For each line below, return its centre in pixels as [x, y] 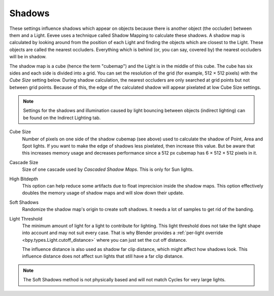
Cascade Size [24, 162]
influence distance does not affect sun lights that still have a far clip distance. [103, 256]
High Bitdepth [24, 179]
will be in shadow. [28, 57]
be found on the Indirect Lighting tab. [62, 118]
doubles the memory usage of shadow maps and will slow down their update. [103, 193]
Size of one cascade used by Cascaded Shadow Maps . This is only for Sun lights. [108, 169]
